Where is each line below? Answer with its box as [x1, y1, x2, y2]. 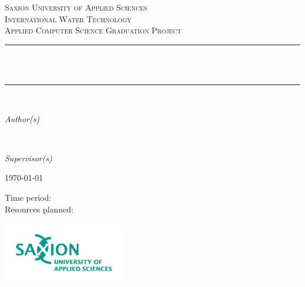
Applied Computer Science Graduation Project [5, 24, 182, 36]
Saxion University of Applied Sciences [5, 1, 147, 13]
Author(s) [5, 112, 40, 124]
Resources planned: [5, 202, 74, 215]
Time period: [5, 191, 52, 203]
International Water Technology [5, 12, 132, 25]
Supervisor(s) [5, 151, 52, 164]
